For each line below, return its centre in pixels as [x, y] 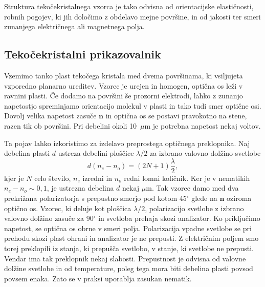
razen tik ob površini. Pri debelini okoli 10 [71, 125]
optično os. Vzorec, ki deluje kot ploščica [68, 208]
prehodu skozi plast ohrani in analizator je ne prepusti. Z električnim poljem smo [131, 238]
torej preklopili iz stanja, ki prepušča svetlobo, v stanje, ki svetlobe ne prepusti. [129, 248]
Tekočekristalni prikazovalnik [83, 54]
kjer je [14, 178]
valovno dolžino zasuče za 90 [49, 218]
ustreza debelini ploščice [96, 153]
